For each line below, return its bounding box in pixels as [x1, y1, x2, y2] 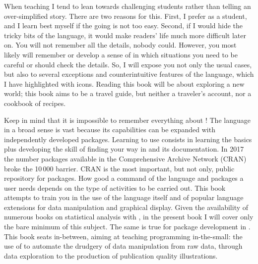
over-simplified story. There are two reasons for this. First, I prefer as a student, [4, 10, 247, 21]
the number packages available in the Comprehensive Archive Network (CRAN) [4, 153, 247, 163]
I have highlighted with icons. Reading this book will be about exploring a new [4, 78, 245, 89]
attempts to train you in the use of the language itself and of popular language [4, 192, 244, 203]
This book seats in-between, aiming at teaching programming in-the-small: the [4, 231, 243, 241]
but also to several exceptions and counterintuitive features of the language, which [4, 69, 254, 79]
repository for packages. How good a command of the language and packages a [4, 173, 244, 183]
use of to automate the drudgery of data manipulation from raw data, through [4, 241, 243, 251]
